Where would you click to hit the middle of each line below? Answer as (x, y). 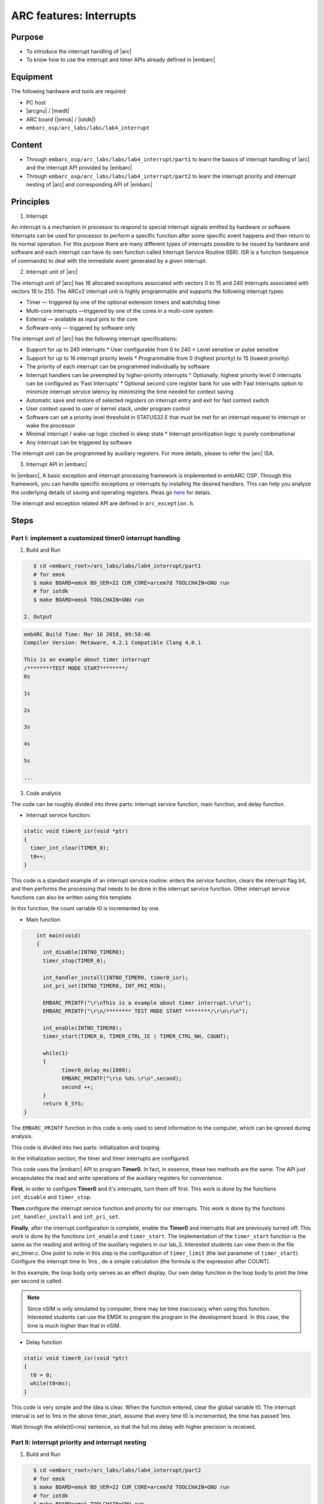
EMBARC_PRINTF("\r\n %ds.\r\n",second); (122, 1079)
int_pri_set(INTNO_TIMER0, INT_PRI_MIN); (104, 986)
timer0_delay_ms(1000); (97, 1070)
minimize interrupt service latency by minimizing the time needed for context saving (130, 392)
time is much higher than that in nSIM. (74, 1325)
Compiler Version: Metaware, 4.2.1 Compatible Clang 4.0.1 (112, 643)
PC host (36, 102)
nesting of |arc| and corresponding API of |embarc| (89, 184)
